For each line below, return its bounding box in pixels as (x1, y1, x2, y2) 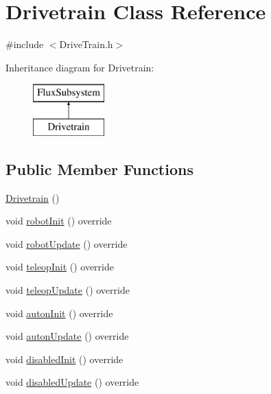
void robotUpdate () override (5, 236, 128, 251)
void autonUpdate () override (5, 329, 129, 343)
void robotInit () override (5, 213, 112, 228)
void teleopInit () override (5, 259, 114, 274)
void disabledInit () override (5, 351, 123, 366)
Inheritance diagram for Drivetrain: (5, 60, 154, 74)
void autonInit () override (5, 305, 113, 320)
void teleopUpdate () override (5, 283, 130, 297)
